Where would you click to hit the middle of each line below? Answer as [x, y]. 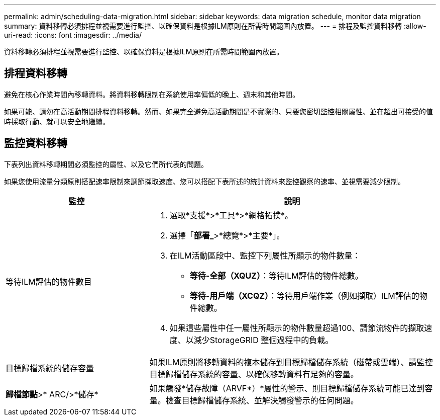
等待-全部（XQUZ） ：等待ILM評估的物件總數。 [276, 275]
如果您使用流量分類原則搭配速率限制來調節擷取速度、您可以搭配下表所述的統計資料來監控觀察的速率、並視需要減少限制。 [204, 181]
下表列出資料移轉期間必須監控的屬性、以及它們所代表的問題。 [106, 164]
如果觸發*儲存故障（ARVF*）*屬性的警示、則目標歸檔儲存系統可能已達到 [287, 388]
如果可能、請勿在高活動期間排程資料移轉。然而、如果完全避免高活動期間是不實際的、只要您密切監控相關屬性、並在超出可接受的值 [218, 111]
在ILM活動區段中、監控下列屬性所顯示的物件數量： [265, 255]
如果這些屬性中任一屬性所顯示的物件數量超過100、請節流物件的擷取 [297, 328]
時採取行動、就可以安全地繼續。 [57, 121]
